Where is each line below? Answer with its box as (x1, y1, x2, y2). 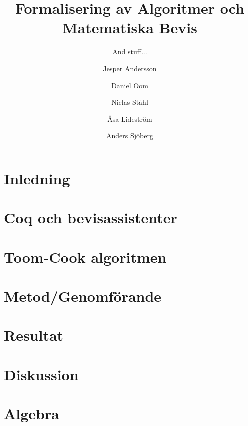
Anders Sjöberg (106, 130, 153, 141)
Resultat (4, 325, 64, 345)
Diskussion (4, 364, 79, 384)
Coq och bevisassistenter (4, 207, 177, 228)
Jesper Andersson (103, 63, 157, 73)
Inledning (4, 168, 70, 188)
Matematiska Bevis (62, 17, 197, 38)
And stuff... (112, 46, 147, 57)
